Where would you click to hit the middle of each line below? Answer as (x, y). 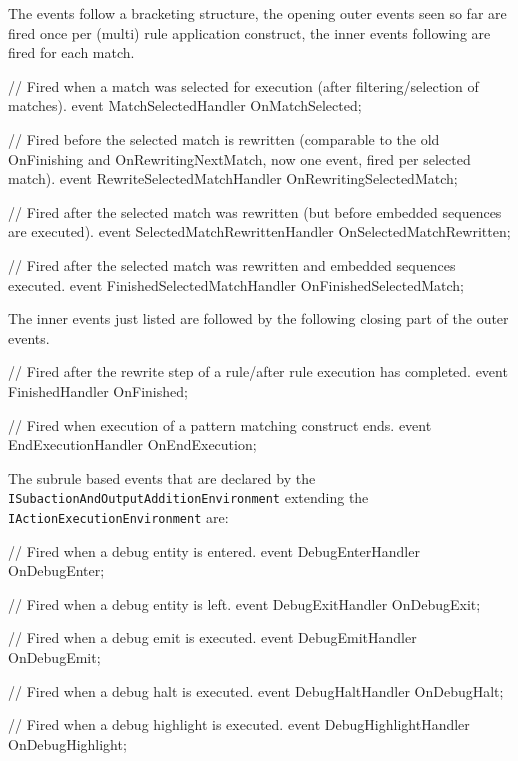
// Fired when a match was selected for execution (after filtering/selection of (243, 85)
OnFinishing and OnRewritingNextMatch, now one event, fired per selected (239, 158)
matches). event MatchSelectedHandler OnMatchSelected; (185, 105)
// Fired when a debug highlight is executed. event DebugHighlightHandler (239, 724)
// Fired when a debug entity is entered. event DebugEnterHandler (214, 550)
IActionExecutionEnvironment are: (118, 516)
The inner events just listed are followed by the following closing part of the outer (258, 318)
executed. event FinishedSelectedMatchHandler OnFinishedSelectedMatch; (236, 284)
